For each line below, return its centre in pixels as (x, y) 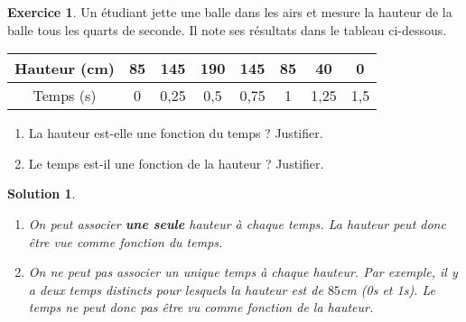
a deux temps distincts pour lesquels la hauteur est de (176, 289)
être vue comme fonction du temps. (126, 241)
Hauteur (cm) (65, 69)
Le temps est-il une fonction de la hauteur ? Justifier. (176, 163)
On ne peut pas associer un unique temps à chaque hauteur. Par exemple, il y (243, 272)
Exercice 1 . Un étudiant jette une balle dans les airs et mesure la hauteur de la (230, 12)
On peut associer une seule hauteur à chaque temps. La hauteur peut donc (237, 223)
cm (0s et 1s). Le (387, 289)
